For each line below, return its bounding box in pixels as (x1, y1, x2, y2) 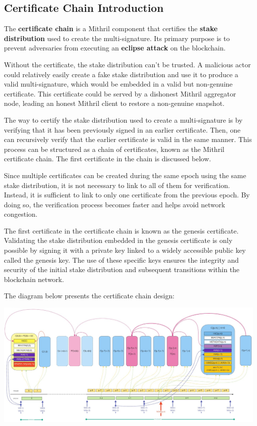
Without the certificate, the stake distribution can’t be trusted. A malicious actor (4, 59, 251, 69)
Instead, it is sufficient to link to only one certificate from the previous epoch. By (4, 189, 250, 200)
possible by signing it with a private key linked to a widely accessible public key (4, 245, 246, 255)
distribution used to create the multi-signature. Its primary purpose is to (4, 33, 230, 43)
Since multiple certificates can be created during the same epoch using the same (4, 170, 246, 180)
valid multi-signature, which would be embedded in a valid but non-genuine (4, 79, 233, 89)
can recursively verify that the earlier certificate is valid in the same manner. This (4, 134, 252, 144)
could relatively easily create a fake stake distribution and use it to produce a (4, 69, 239, 79)
